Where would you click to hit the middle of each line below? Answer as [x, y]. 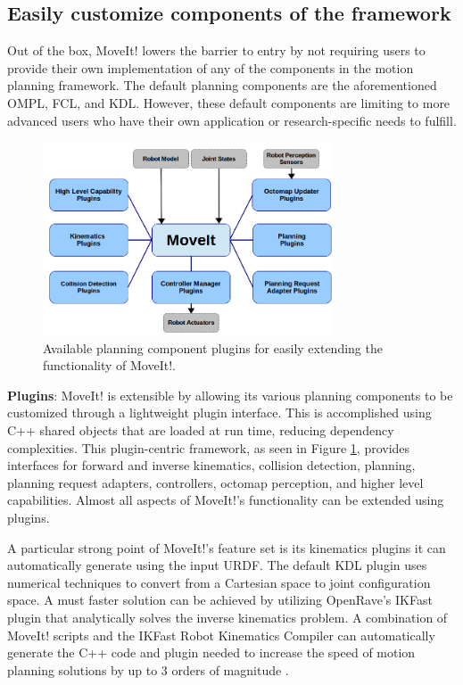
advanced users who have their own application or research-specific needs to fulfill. [232, 120]
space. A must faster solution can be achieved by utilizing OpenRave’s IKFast [220, 600]
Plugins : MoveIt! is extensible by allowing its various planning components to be [230, 395]
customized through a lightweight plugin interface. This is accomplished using [219, 413]
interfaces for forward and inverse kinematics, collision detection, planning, [211, 465]
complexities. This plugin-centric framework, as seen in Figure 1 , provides [209, 447]
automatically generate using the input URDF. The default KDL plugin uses [217, 565]
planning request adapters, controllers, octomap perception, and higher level [215, 482]
